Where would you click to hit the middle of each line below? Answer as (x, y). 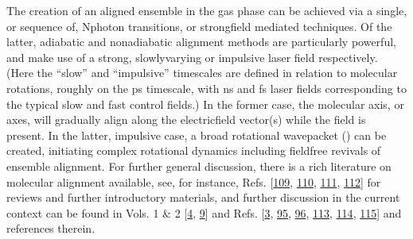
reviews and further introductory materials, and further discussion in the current (203, 197)
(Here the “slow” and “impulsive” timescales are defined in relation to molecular (202, 73)
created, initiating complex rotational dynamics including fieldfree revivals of (194, 150)
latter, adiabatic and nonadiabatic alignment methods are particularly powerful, (201, 42)
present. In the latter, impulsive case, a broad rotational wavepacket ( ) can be (197, 135)
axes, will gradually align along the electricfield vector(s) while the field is (186, 119)
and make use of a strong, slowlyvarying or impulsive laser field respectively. (192, 57)
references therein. (51, 228)
